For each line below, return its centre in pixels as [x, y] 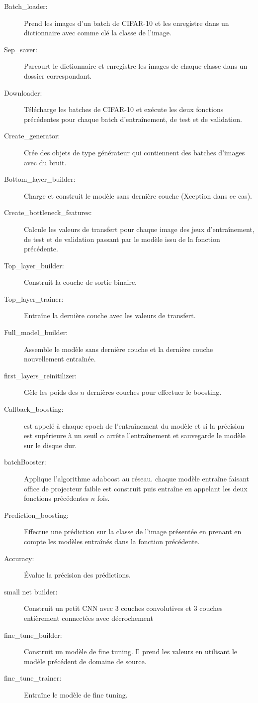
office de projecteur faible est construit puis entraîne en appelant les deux [136, 488]
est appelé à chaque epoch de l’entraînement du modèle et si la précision [134, 425]
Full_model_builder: [36, 332]
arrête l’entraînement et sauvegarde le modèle [176, 435]
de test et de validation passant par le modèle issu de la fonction [122, 239]
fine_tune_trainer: [33, 678]
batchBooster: [25, 462]
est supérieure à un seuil [61, 435]
